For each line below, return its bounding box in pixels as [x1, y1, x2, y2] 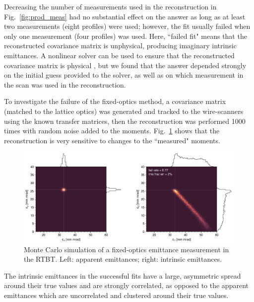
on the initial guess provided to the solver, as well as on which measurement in [4, 70, 244, 80]
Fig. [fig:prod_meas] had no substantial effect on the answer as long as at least [4, 11, 246, 21]
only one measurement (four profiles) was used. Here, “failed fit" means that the [4, 30, 247, 41]
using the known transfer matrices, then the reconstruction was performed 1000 [4, 115, 246, 126]
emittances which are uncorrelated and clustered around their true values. [4, 290, 229, 300]
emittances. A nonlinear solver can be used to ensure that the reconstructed [4, 50, 235, 60]
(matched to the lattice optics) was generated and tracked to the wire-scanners [4, 105, 244, 116]
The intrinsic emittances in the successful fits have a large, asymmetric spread [4, 270, 241, 281]
